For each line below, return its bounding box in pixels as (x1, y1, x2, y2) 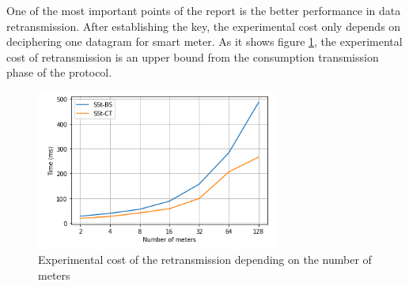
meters (38, 266, 70, 283)
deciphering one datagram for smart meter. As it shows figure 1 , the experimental (6, 33, 403, 50)
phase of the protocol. (6, 64, 112, 81)
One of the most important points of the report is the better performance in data (6, 2, 401, 18)
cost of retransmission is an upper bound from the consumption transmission (6, 48, 379, 65)
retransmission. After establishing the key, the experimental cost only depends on (6, 17, 401, 34)
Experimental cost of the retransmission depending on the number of (38, 251, 372, 268)
